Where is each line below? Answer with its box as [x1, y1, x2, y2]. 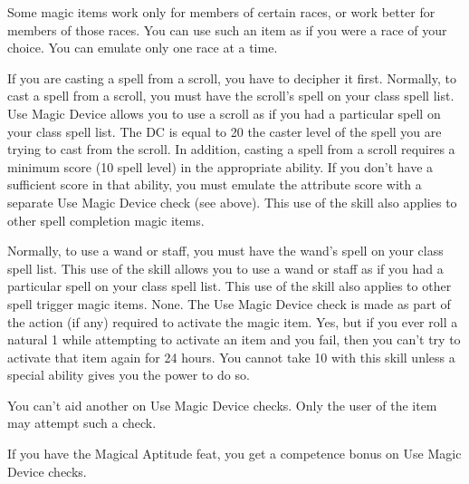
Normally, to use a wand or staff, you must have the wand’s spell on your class [7, 241, 444, 260]
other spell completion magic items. [7, 210, 205, 229]
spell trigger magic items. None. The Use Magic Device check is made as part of [7, 294, 451, 313]
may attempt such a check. [7, 413, 157, 432]
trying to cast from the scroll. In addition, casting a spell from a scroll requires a [7, 140, 455, 159]
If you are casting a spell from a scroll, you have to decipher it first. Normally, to [7, 68, 456, 87]
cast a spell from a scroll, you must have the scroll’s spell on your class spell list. [7, 86, 455, 105]
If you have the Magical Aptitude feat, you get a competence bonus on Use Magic [7, 444, 462, 463]
